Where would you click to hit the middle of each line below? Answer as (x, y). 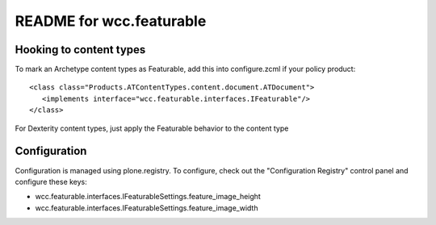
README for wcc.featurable (111, 21)
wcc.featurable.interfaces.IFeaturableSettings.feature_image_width (147, 208)
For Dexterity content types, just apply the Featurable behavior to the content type (152, 128)
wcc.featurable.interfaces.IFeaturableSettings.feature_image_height (148, 197)
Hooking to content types (80, 50)
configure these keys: (51, 181)
